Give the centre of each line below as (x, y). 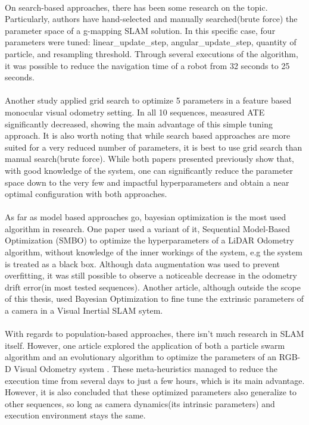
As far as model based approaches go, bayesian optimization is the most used (146, 217)
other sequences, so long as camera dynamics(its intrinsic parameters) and (140, 403)
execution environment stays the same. (75, 415)
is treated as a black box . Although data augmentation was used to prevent (142, 263)
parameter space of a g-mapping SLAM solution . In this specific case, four (140, 30)
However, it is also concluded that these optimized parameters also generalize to (151, 392)
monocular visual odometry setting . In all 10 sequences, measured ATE (135, 112)
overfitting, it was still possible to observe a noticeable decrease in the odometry (151, 275)
